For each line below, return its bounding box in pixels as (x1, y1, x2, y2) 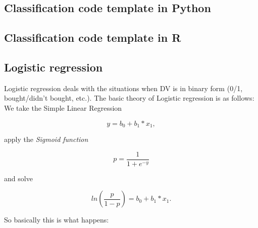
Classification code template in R (4, 30, 181, 45)
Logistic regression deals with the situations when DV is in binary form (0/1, (4, 83, 243, 93)
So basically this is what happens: (4, 214, 109, 225)
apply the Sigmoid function (4, 134, 88, 144)
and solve (4, 173, 33, 183)
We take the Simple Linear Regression (4, 102, 122, 113)
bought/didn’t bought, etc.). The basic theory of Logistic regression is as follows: (4, 93, 254, 103)
